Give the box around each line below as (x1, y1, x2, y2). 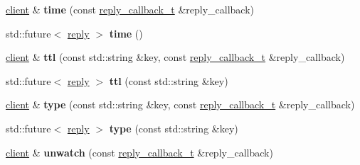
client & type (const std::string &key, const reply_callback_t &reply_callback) (6, 97, 355, 112)
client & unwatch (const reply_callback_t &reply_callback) (6, 144, 273, 159)
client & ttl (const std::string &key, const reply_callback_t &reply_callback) (6, 50, 345, 64)
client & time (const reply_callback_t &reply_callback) (6, 2, 255, 16)
